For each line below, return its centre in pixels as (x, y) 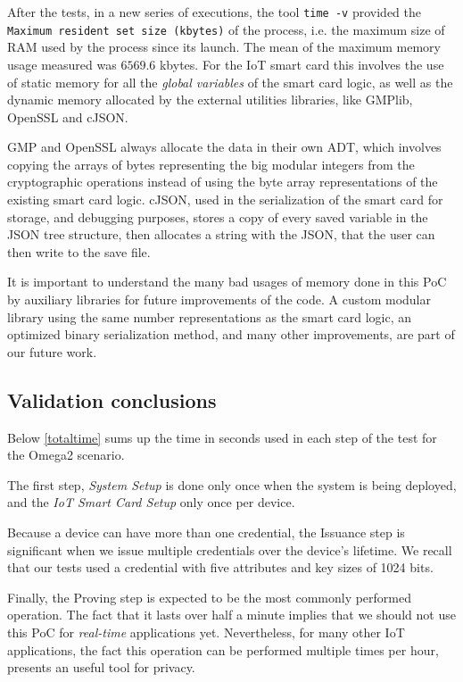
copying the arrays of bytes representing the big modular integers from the (211, 164)
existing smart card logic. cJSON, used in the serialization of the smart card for (225, 200)
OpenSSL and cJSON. (68, 116)
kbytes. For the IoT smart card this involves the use (302, 64)
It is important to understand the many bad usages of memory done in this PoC (227, 282)
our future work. (52, 351)
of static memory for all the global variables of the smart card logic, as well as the (230, 82)
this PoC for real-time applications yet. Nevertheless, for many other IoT (206, 632)
